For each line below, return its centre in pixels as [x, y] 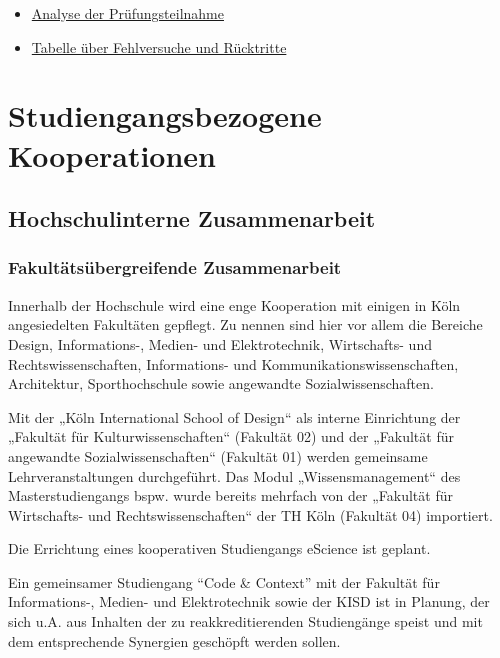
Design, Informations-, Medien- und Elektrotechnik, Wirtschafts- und [220, 343]
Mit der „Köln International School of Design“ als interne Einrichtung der [234, 416]
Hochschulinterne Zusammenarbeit [192, 218]
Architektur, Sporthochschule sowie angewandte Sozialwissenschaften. [221, 383]
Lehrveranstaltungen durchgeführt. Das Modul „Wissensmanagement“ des [234, 475]
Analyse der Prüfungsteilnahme [127, 13]
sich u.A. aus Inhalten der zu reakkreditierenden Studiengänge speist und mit [245, 621]
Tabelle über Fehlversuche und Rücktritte [159, 46]
